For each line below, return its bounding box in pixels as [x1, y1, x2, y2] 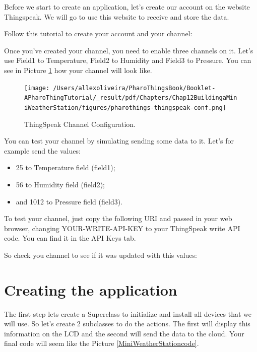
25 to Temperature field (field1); [16, 162, 115, 173]
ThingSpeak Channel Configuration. [24, 118, 136, 129]
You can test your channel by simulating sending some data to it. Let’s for [4, 135, 234, 146]
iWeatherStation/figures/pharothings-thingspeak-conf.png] [24, 104, 226, 111]
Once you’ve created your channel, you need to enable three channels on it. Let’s [4, 45, 253, 55]
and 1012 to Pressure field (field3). [16, 196, 123, 206]
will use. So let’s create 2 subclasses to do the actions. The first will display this [4, 318, 250, 329]
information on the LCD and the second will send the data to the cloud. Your [4, 328, 244, 338]
